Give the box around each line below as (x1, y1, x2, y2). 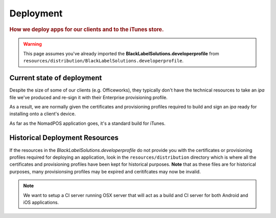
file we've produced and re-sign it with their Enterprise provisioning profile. (9, 94, 168, 100)
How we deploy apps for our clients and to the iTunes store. (9, 26, 164, 33)
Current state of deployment (9, 74, 102, 82)
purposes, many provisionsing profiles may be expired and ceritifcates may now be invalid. (9, 168, 201, 175)
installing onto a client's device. (9, 111, 76, 117)
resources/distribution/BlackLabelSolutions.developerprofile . (23, 58, 184, 64)
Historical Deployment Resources (9, 134, 119, 142)
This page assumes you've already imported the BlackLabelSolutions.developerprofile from (23, 50, 219, 56)
